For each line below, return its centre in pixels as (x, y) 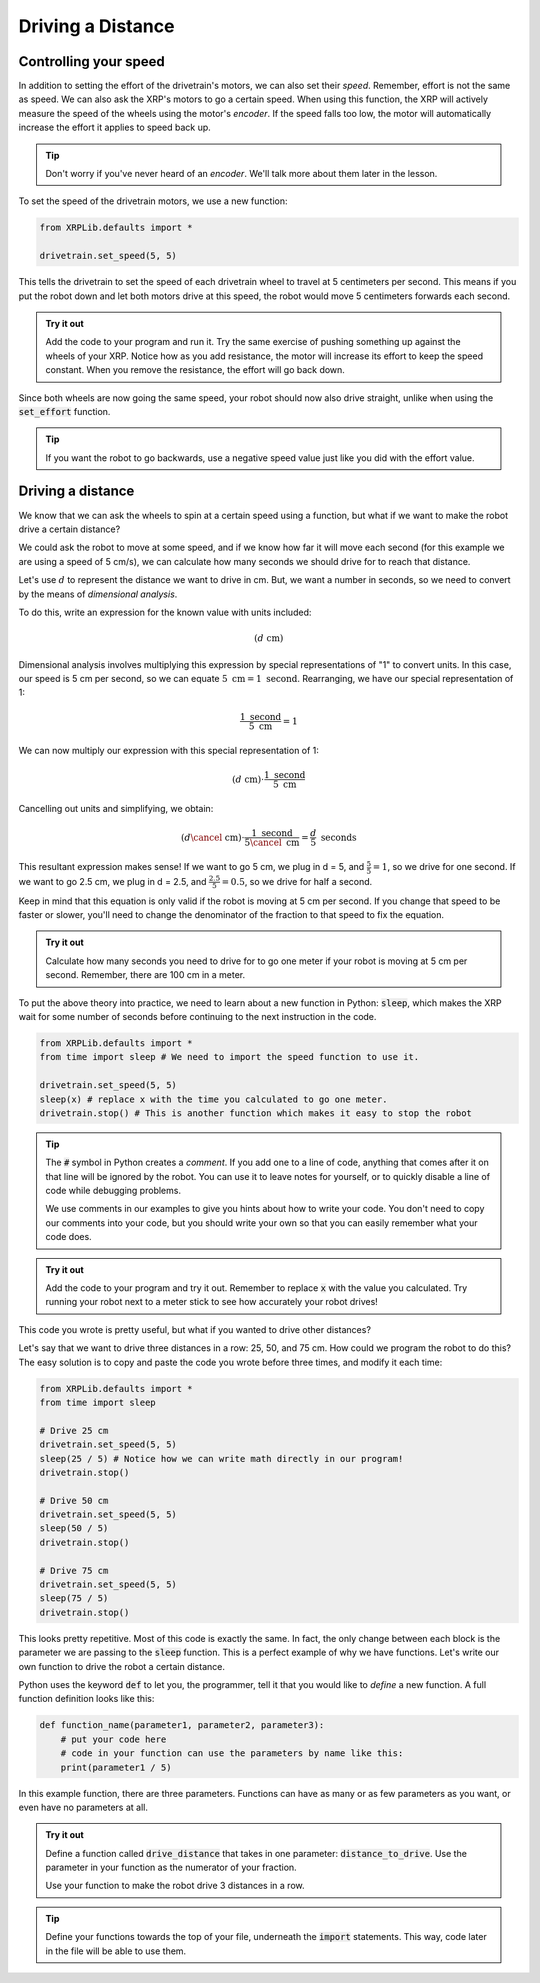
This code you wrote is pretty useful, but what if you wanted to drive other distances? (195, 1329)
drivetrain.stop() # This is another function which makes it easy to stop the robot (255, 1113)
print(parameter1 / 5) (116, 1767)
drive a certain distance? (69, 529)
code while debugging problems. (113, 1191)
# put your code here (113, 1739)
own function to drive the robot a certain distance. (121, 1666)
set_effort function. (64, 411)
